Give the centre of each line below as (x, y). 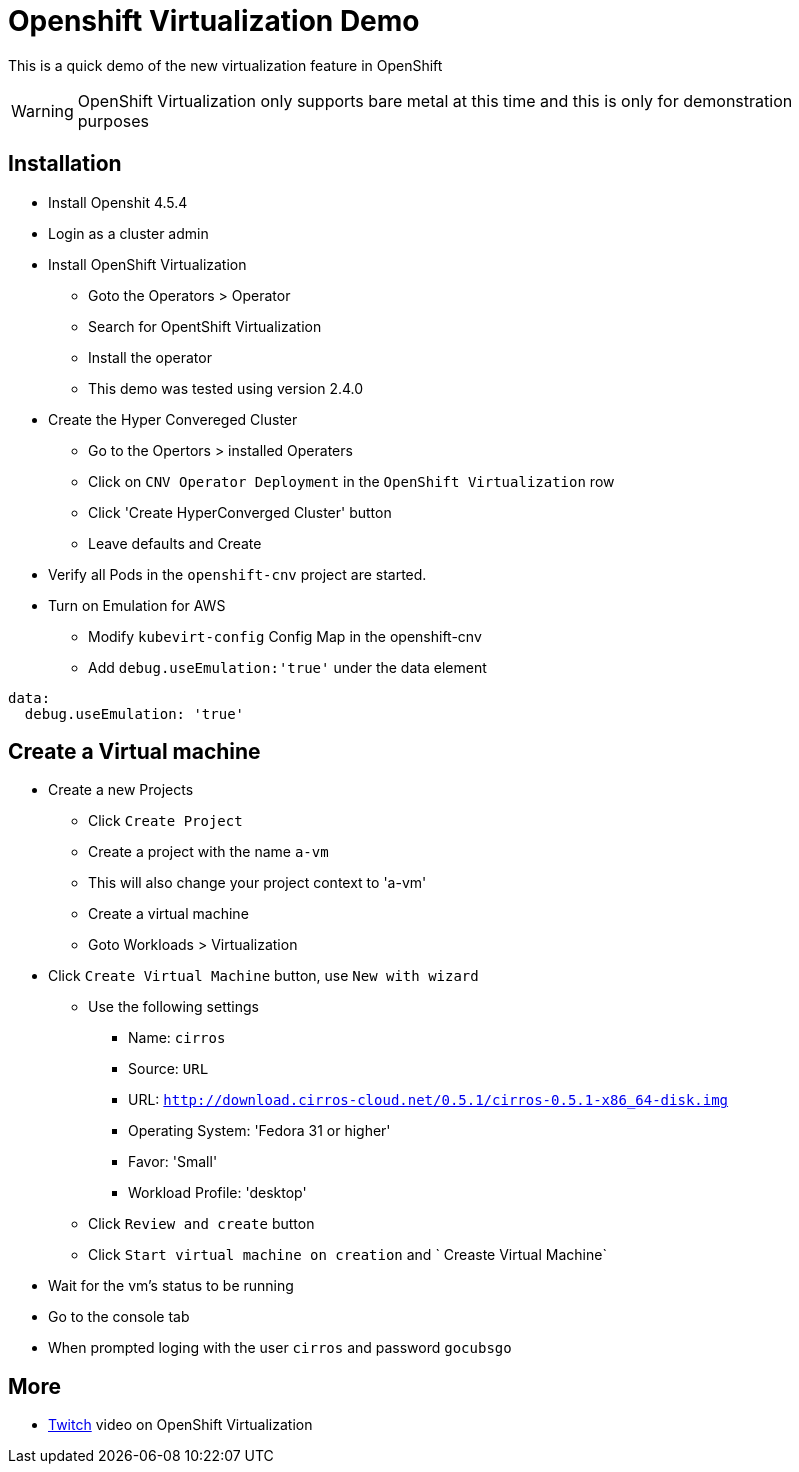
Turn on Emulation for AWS (137, 605)
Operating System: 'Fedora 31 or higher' (259, 1131)
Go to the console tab (119, 1317)
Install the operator (150, 357)
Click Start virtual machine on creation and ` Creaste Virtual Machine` (347, 1255)
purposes (113, 120)
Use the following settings (173, 1007)
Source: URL (168, 1069)
